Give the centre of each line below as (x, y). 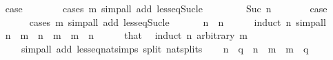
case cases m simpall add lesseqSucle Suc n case (166, 8)
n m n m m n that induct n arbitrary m (126, 35)
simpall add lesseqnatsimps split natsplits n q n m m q (165, 48)
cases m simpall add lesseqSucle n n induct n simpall (178, 21)
